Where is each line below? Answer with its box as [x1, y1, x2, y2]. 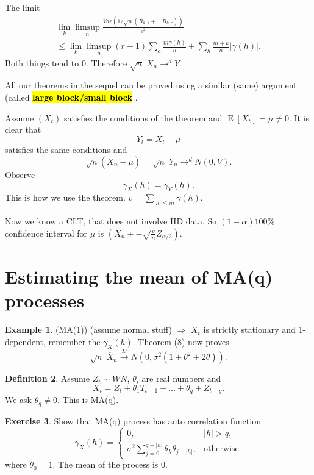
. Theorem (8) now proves [132, 335, 229, 348]
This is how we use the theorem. [5, 191, 126, 204]
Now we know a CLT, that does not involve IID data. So [5, 215, 217, 227]
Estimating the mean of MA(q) [5, 263, 273, 288]
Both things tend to [5, 56, 79, 69]
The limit [5, 1, 40, 13]
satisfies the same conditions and [5, 143, 127, 156]
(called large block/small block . [5, 91, 138, 104]
